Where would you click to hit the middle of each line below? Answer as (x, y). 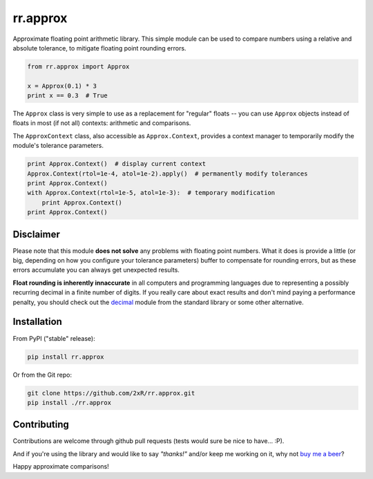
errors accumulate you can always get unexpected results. (96, 270)
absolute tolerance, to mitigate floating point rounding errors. (99, 48)
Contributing (41, 425)
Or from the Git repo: (42, 375)
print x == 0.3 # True (68, 96)
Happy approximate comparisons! (61, 467)
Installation (37, 322)
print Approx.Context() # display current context (117, 164)
